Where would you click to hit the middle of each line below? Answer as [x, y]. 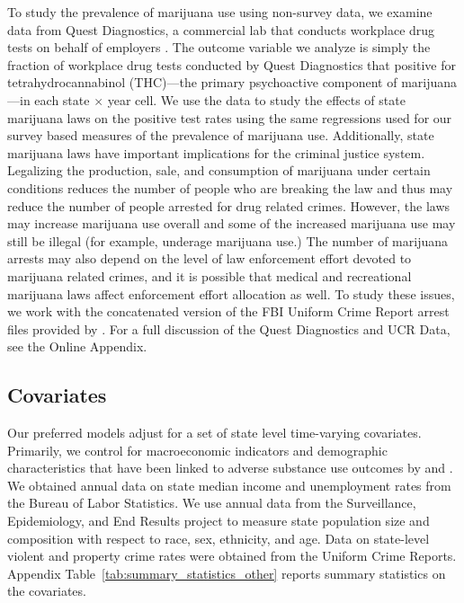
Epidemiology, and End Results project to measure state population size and [219, 521]
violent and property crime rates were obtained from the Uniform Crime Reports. [232, 556]
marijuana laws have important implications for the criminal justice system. [216, 152]
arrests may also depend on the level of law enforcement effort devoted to [210, 258]
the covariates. [47, 591]
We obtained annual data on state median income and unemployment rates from [229, 485]
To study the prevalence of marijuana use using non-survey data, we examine [220, 12]
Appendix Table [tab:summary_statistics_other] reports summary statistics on [227, 573]
